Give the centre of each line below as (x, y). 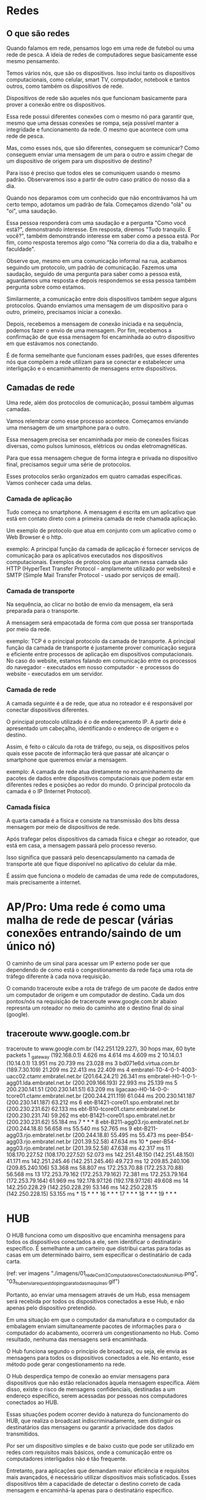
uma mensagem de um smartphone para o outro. (68, 427)
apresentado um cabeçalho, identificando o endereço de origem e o (93, 728)
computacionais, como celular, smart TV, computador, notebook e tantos (98, 80)
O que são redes (38, 33)
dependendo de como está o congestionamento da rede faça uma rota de (100, 970)
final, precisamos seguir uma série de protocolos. (69, 464)
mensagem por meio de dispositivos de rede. (63, 827)
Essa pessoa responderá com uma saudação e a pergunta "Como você (96, 223)
